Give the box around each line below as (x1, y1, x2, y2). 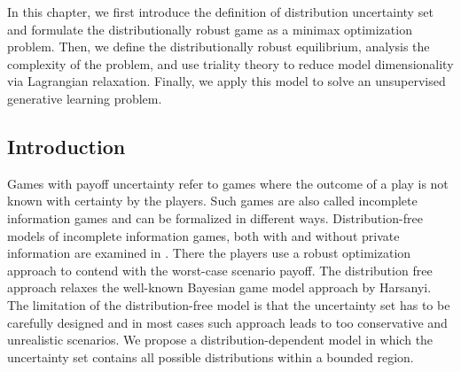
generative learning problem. (7, 89, 162, 107)
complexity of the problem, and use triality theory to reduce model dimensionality (7, 54, 454, 73)
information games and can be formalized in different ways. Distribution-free (7, 208, 423, 227)
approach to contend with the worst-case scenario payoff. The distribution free (7, 260, 433, 279)
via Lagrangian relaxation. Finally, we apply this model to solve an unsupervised (7, 72, 446, 90)
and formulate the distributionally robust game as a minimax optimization (7, 19, 412, 38)
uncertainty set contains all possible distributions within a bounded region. (7, 347, 414, 366)
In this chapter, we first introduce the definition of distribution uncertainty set (7, 3, 434, 20)
